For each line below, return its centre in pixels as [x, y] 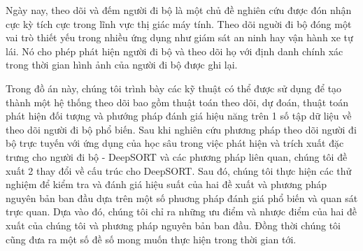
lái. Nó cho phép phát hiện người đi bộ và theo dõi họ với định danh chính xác [175, 51]
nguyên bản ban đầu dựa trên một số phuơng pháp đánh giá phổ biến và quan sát [182, 198]
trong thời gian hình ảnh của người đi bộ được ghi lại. [122, 65]
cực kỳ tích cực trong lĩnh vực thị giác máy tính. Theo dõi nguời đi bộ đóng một [179, 23]
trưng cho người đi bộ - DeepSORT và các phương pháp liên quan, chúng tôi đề [177, 156]
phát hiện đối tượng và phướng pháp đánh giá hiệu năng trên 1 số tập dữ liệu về [179, 116]
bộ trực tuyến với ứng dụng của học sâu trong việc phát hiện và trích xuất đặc [175, 143]
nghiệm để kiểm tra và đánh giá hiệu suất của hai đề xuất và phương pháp [166, 184]
